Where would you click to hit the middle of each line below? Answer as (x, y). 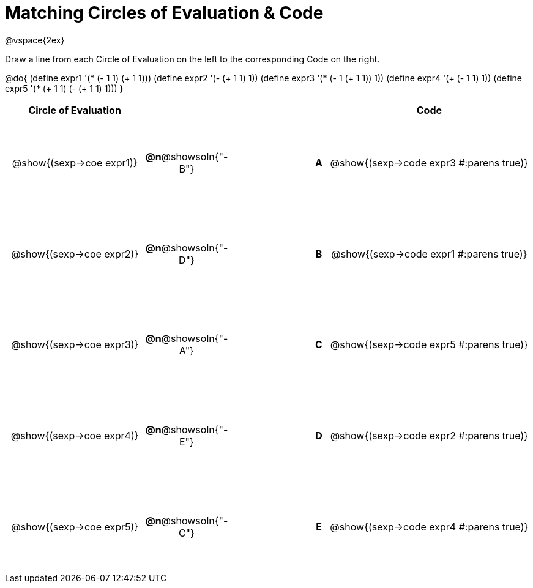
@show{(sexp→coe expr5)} (75, 527)
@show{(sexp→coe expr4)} (75, 436)
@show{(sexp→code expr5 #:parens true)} (429, 345)
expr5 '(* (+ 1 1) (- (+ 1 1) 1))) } (64, 88)
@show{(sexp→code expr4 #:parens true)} (429, 527)
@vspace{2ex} (35, 40)
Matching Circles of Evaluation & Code (164, 13)
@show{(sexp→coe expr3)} (75, 345)
